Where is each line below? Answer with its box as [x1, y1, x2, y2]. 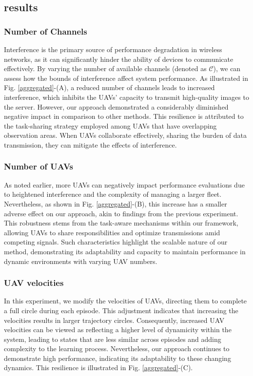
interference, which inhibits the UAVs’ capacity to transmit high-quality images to [4, 92, 249, 102]
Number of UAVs [4, 160, 74, 172]
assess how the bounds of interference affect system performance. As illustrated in [4, 73, 248, 83]
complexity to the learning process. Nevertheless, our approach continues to [4, 343, 230, 354]
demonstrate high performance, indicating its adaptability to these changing [4, 353, 231, 363]
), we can [213, 63, 241, 74]
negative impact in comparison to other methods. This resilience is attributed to [4, 111, 244, 121]
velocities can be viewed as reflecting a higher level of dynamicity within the [4, 324, 232, 335]
